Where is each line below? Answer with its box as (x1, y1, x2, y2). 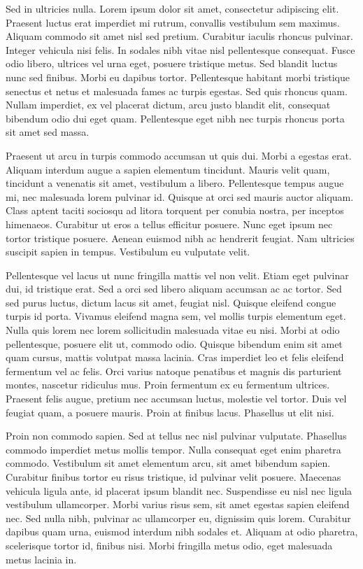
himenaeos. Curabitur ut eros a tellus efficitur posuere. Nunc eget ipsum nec (6, 216, 333, 231)
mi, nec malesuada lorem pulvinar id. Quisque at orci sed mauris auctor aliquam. (6, 189, 354, 204)
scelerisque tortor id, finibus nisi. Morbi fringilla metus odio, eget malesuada (6, 538, 333, 552)
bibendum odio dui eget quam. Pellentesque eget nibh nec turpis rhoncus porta (6, 111, 345, 125)
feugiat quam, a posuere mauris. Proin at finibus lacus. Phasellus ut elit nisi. (6, 405, 334, 419)
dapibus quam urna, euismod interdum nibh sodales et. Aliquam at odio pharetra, (6, 524, 358, 539)
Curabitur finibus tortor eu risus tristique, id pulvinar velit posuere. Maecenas (6, 470, 341, 484)
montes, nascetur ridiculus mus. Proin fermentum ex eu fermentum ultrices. (6, 377, 330, 392)
